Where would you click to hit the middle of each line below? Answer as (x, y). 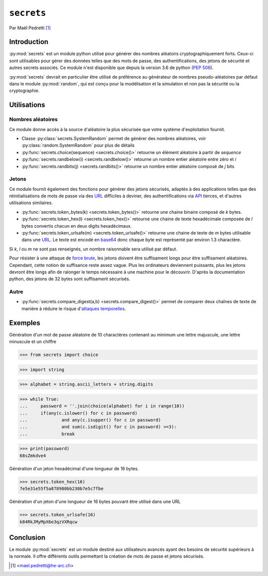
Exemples (25, 323)
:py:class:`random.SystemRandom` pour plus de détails (78, 145)
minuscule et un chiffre (33, 342)
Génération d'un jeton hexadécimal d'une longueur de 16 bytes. (74, 468)
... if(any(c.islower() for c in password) (78, 413)
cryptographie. (24, 91)
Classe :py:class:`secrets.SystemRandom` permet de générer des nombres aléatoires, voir (114, 138)
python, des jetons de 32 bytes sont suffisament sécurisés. (70, 279)
